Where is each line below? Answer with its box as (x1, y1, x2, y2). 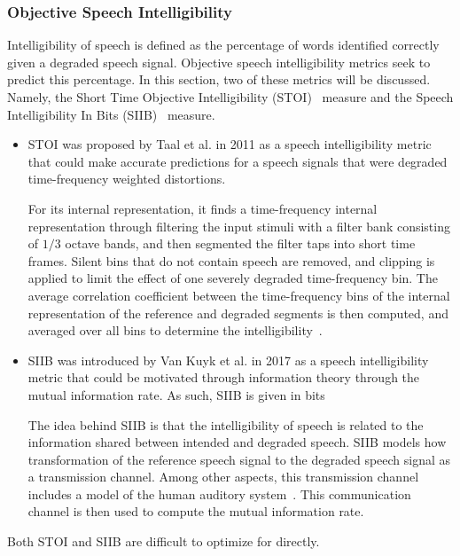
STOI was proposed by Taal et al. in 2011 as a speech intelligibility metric (27, 135, 432, 153)
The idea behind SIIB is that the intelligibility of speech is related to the (27, 415, 424, 434)
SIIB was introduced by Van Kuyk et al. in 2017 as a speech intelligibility (27, 350, 429, 369)
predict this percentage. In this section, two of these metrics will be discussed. (7, 70, 431, 89)
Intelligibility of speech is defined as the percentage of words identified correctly (7, 35, 440, 54)
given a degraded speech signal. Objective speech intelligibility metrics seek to (7, 52, 431, 71)
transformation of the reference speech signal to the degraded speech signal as (27, 450, 451, 468)
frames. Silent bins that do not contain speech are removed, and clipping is (27, 251, 435, 270)
